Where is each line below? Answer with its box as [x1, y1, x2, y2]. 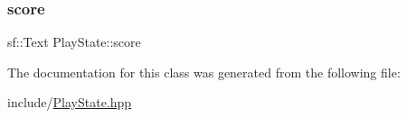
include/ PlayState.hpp [7, 93, 132, 112]
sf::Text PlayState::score [7, 32, 141, 51]
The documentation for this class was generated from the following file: [7, 62, 401, 81]
